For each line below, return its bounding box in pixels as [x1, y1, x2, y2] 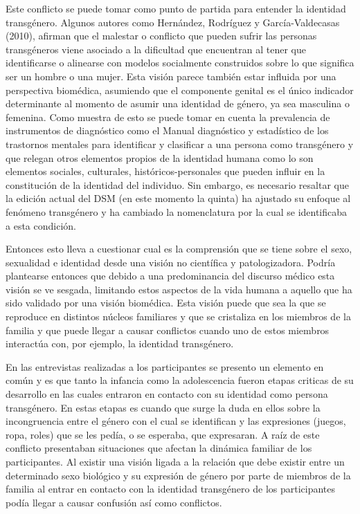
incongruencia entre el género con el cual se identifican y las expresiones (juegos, [6, 414, 346, 428]
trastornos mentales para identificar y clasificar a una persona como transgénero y [6, 136, 354, 151]
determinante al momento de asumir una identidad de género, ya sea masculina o [6, 96, 350, 111]
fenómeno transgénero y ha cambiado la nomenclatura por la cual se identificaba [6, 204, 348, 219]
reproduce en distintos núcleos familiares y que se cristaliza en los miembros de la [6, 309, 351, 324]
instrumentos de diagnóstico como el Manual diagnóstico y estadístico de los [6, 123, 329, 138]
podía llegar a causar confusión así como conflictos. [6, 495, 222, 509]
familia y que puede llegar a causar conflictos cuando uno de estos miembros [6, 322, 330, 337]
